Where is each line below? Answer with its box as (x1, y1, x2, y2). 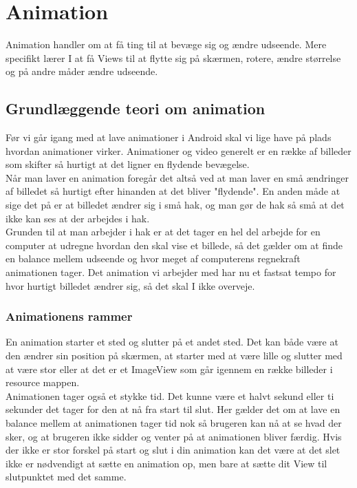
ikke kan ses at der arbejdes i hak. (6, 211, 150, 225)
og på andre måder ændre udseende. (6, 64, 158, 78)
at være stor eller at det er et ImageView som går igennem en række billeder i (6, 361, 333, 376)
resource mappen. (6, 375, 80, 390)
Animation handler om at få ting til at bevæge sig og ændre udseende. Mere (6, 37, 327, 52)
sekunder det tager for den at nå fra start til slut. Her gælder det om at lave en (6, 402, 340, 416)
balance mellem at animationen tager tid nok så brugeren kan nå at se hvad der (6, 416, 342, 430)
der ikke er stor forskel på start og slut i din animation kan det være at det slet (6, 443, 340, 457)
